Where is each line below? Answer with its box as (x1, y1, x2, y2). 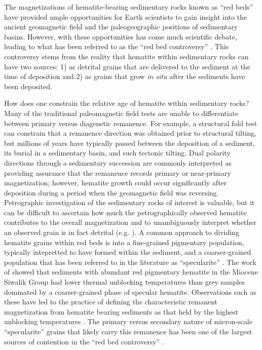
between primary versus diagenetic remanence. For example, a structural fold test (4, 118, 257, 128)
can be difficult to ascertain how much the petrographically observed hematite (4, 207, 247, 217)
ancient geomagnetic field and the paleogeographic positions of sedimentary (4, 21, 238, 32)
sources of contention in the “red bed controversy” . (4, 336, 164, 346)
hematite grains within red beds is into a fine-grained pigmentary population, (4, 237, 244, 247)
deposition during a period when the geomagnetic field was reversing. (4, 187, 219, 198)
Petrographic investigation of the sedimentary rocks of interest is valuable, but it (4, 197, 255, 208)
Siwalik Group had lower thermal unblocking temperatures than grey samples (4, 277, 245, 287)
